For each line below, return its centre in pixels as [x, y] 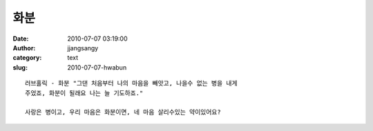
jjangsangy [83, 48]
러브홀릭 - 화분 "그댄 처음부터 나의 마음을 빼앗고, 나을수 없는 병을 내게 [131, 83]
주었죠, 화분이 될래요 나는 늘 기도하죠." [84, 93]
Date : [21, 39]
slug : [20, 67]
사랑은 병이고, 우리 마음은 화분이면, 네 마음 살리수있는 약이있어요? [123, 112]
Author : [24, 48]
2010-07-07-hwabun [97, 67]
